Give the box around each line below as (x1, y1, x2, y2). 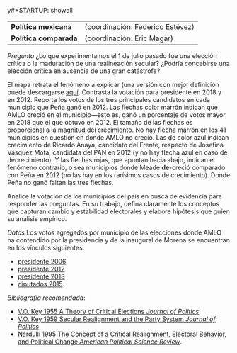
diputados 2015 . (17, 280, 65, 288)
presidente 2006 (17, 257, 67, 265)
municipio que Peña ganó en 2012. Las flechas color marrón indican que (7, 103, 218, 111)
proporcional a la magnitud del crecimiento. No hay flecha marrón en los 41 (7, 125, 226, 134)
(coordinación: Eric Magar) (84, 33, 174, 43)
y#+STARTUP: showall (7, 6, 73, 14)
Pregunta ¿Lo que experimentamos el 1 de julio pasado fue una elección (7, 52, 217, 60)
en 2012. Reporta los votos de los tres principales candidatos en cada (7, 96, 211, 103)
